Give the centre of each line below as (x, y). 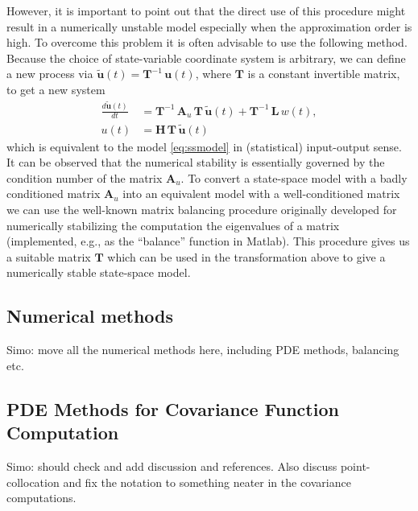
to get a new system (56, 89)
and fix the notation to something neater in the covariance (207, 482)
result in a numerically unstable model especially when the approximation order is (209, 26)
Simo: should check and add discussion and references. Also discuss (172, 466)
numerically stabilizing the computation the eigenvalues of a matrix (173, 225)
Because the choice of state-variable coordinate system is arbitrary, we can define (206, 58)
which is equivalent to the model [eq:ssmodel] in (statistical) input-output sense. (204, 146)
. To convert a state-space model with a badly (294, 177)
